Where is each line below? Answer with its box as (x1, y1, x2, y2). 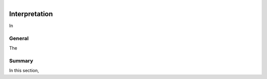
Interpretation (9, 10, 53, 18)
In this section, (9, 68, 39, 74)
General (9, 35, 29, 42)
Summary (9, 57, 34, 64)
